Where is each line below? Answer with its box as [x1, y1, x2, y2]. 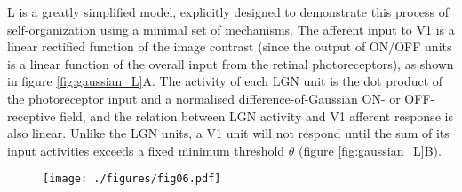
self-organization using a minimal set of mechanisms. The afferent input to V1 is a [7, 19, 455, 38]
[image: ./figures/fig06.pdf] [43, 173, 221, 186]
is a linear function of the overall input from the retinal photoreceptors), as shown [7, 54, 454, 73]
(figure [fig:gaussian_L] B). [299, 141, 442, 159]
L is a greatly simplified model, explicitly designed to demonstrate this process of [7, 3, 450, 20]
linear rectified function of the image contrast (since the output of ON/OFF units [7, 37, 452, 56]
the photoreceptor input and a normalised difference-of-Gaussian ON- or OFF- [7, 88, 435, 107]
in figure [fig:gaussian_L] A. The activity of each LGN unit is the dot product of [7, 72, 443, 90]
